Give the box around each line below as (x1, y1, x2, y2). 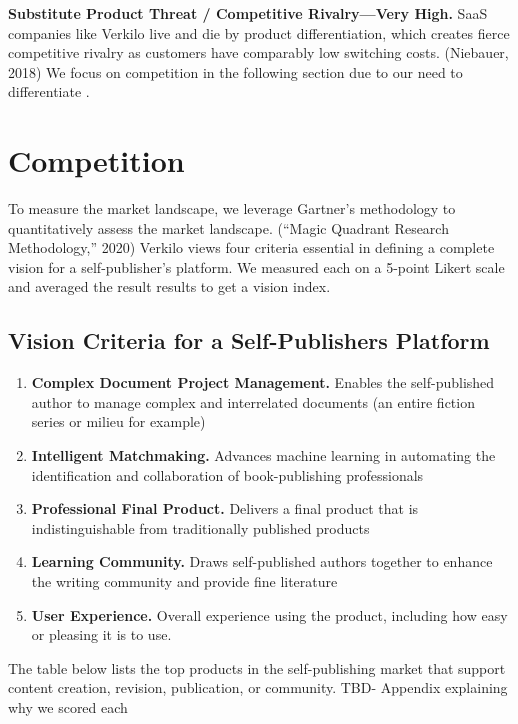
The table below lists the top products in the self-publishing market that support (8, 657, 506, 678)
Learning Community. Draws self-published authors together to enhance (31, 551, 493, 572)
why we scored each (8, 696, 128, 717)
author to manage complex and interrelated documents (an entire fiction (31, 391, 475, 412)
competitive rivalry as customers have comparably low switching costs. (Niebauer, (8, 42, 509, 63)
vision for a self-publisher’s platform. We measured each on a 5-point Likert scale (8, 256, 505, 277)
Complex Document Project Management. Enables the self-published (31, 372, 495, 393)
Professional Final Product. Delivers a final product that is (31, 498, 419, 519)
